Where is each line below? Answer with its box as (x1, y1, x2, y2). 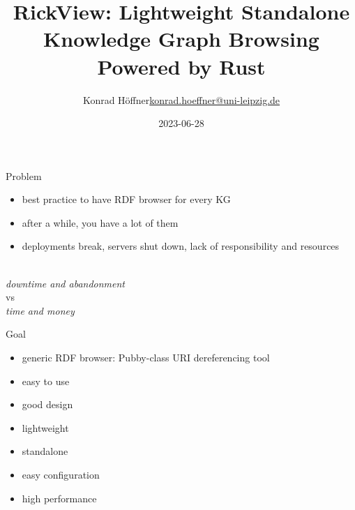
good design (22, 397, 73, 412)
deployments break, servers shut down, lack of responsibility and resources (22, 239, 340, 253)
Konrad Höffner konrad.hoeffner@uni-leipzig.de (82, 92, 280, 107)
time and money (6, 303, 75, 317)
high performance (22, 490, 97, 505)
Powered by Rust (97, 52, 266, 80)
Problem (6, 168, 42, 183)
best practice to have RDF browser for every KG (22, 192, 231, 207)
